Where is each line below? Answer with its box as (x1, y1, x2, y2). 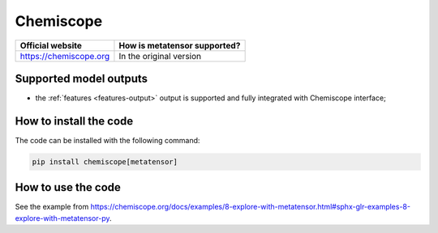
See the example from (15, 202, 89, 212)
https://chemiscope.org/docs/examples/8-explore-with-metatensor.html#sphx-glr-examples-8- (90, 202, 411, 212)
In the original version (118, 50, 202, 61)
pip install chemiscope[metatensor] (32, 157, 178, 166)
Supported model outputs (15, 71, 148, 85)
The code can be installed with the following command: (15, 135, 200, 145)
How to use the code (15, 180, 122, 194)
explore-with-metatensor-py (15, 213, 109, 222)
